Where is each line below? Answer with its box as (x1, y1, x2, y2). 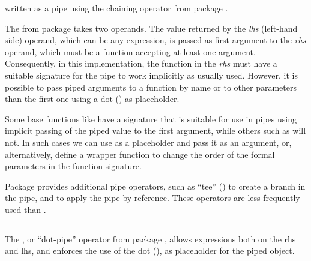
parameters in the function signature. (5, 160, 142, 172)
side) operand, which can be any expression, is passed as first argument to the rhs (5, 34, 306, 46)
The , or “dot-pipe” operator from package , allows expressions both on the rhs (5, 232, 296, 245)
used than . (5, 203, 46, 215)
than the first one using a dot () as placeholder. (5, 92, 180, 105)
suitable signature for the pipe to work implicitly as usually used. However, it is (5, 68, 298, 81)
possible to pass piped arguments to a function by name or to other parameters (5, 80, 297, 93)
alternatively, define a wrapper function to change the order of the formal (5, 148, 275, 160)
